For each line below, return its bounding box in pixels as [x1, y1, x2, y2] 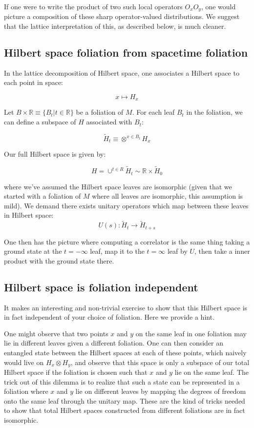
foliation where [4, 386, 48, 396]
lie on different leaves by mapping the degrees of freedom [75, 386, 246, 396]
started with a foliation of [4, 191, 81, 201]
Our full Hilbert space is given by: [4, 149, 106, 159]
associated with [86, 117, 132, 127]
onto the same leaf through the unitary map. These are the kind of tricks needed [4, 395, 245, 406]
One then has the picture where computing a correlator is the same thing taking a [4, 236, 250, 246]
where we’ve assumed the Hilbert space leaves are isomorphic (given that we [4, 181, 232, 191]
